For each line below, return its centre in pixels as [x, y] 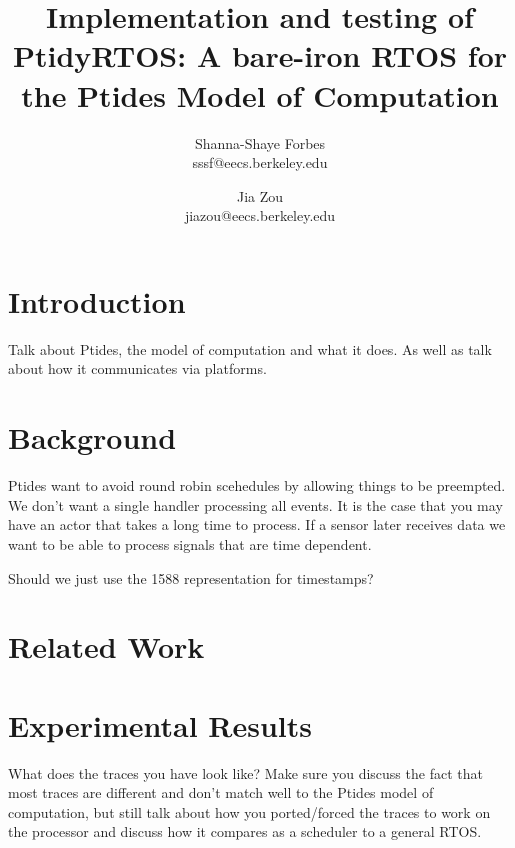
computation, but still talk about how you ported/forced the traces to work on [249, 811]
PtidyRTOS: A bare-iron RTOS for [260, 55]
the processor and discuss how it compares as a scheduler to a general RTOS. [245, 831]
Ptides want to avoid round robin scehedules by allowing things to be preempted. [257, 485]
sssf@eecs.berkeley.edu [260, 162]
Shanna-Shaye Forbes [260, 142]
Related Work [106, 646]
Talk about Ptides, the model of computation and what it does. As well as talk [250, 348]
